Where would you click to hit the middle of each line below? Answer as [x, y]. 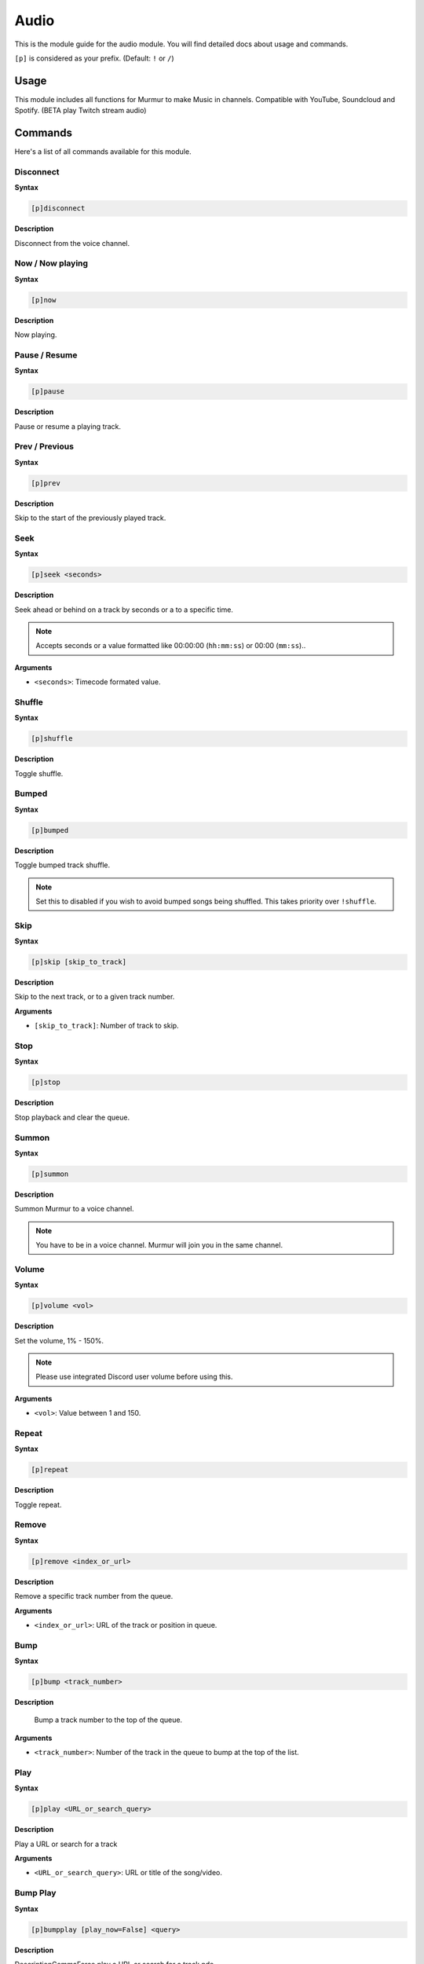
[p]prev [46, 483]
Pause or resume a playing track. [68, 426]
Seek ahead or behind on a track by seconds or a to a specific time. [124, 610]
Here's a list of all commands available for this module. [103, 152]
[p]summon [50, 1174]
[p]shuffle [52, 739]
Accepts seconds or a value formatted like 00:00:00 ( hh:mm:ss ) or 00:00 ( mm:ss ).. [171, 646]
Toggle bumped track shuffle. [62, 865]
